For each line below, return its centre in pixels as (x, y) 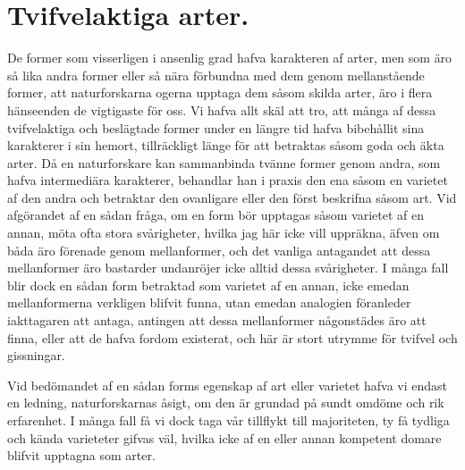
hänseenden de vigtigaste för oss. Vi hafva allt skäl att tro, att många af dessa (222, 109)
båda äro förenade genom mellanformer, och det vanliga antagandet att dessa (219, 250)
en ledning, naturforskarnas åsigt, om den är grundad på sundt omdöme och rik (226, 403)
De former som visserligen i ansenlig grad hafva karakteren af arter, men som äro (230, 58)
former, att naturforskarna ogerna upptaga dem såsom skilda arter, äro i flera (220, 92)
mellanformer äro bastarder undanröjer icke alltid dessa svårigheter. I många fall (228, 268)
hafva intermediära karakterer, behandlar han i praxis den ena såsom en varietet (228, 180)
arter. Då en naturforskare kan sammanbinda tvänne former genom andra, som (224, 162)
